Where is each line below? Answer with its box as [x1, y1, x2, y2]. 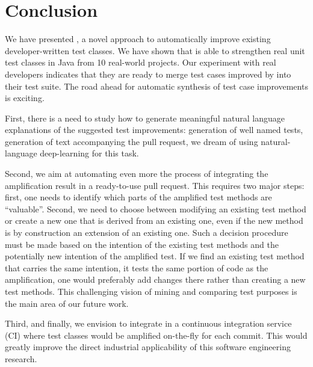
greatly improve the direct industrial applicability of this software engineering [5, 341, 291, 353]
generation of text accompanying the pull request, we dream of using [5, 135, 258, 147]
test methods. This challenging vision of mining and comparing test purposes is [5, 285, 297, 297]
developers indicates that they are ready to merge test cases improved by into [5, 67, 291, 80]
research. [5, 352, 37, 365]
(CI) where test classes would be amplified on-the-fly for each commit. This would [5, 328, 308, 341]
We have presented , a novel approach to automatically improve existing [5, 32, 271, 45]
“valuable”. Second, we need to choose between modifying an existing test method [5, 202, 306, 215]
